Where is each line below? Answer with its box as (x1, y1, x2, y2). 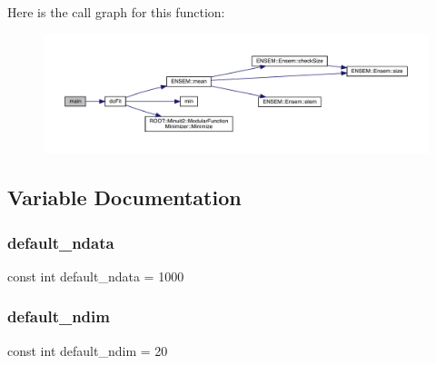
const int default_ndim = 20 (7, 340, 168, 360)
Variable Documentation (7, 183, 242, 212)
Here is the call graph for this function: (7, 3, 225, 21)
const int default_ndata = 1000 (7, 266, 184, 285)
